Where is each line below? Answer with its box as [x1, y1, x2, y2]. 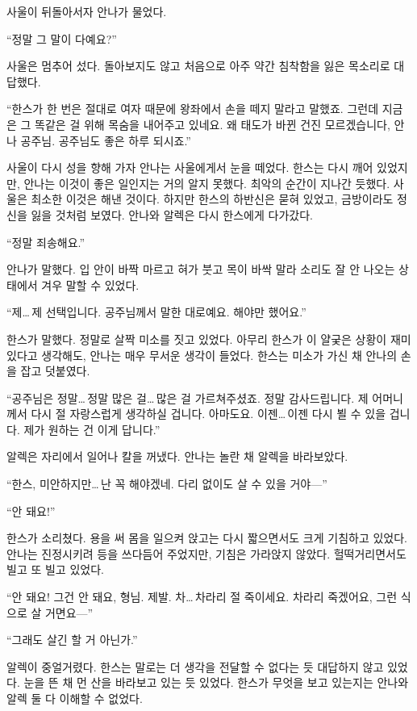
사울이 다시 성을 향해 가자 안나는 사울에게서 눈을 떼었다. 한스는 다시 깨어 [6, 159, 373, 176]
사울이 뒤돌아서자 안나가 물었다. [6, 3, 167, 19]
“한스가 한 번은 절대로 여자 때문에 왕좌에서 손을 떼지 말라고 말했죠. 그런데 [6, 100, 379, 117]
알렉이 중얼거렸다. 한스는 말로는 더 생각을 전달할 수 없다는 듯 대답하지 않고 [6, 658, 384, 675]
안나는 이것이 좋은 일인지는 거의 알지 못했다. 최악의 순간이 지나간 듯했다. [23, 174, 390, 191]
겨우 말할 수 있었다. [41, 276, 140, 293]
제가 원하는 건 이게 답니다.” [23, 420, 161, 437]
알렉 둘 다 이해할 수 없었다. [6, 690, 143, 706]
